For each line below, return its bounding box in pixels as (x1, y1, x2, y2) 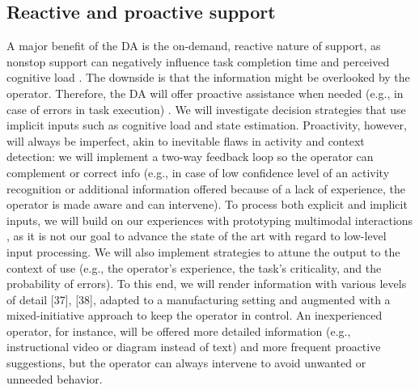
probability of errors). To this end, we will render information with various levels (6, 275, 407, 292)
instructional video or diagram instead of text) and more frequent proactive (6, 338, 381, 355)
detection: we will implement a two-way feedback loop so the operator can (6, 148, 374, 165)
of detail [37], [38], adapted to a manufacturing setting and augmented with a (6, 290, 391, 307)
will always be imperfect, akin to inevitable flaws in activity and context (6, 132, 365, 149)
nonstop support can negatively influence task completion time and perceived (6, 53, 390, 70)
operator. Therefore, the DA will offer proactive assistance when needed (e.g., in (6, 84, 404, 101)
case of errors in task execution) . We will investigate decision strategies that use (6, 100, 406, 117)
